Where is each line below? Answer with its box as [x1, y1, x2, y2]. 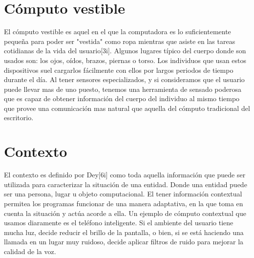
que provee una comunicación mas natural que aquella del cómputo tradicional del [4, 103, 250, 113]
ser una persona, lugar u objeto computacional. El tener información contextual [4, 189, 242, 199]
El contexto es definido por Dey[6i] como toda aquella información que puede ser [4, 170, 246, 180]
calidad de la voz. [4, 246, 56, 256]
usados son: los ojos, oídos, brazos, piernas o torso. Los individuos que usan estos [4, 55, 247, 65]
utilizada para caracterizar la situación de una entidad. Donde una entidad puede [4, 179, 247, 189]
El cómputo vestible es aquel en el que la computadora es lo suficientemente [4, 26, 231, 37]
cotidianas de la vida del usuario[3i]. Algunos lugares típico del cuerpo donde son [4, 45, 246, 56]
